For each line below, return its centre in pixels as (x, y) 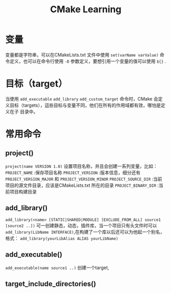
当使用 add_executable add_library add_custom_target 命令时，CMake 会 (82, 99)
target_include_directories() (51, 284)
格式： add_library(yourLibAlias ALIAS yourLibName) (62, 238)
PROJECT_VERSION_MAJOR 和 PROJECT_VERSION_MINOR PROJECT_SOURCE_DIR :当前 (84, 179)
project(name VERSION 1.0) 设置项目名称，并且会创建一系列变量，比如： (81, 166)
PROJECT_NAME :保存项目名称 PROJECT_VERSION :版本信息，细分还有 (73, 173)
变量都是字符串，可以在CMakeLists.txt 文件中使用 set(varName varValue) (82, 55)
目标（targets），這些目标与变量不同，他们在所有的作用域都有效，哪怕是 (85, 105)
